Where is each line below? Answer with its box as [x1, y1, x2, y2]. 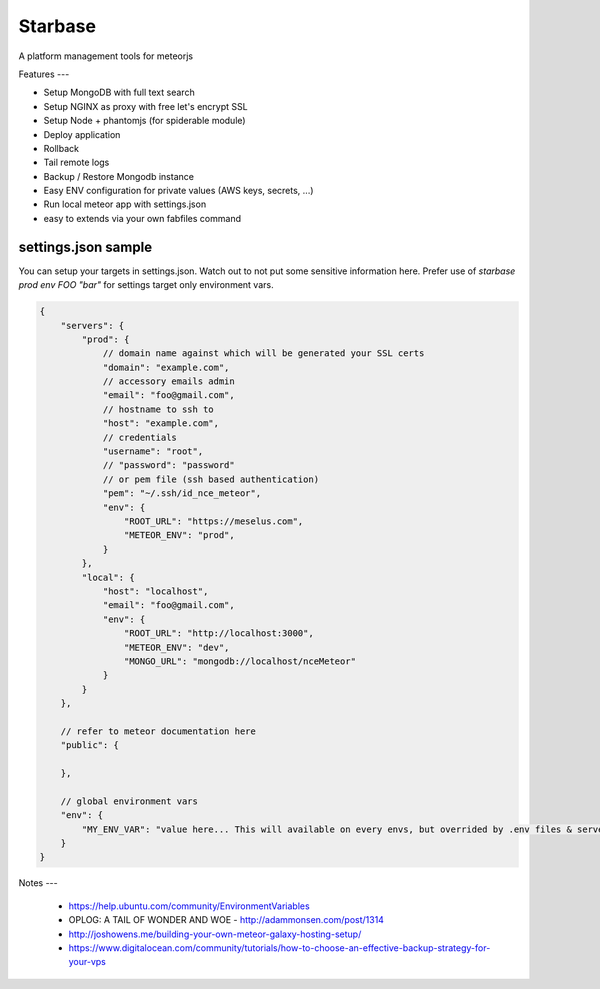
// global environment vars [60, 795, 199, 807]
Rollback [43, 142, 80, 154]
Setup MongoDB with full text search [43, 86, 195, 99]
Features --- [18, 68, 70, 80]
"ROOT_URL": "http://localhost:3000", [123, 628, 314, 639]
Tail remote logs [43, 156, 110, 169]
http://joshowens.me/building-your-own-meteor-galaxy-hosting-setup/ [68, 928, 362, 940]
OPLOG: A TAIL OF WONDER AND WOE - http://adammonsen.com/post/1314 [68, 914, 385, 926]
